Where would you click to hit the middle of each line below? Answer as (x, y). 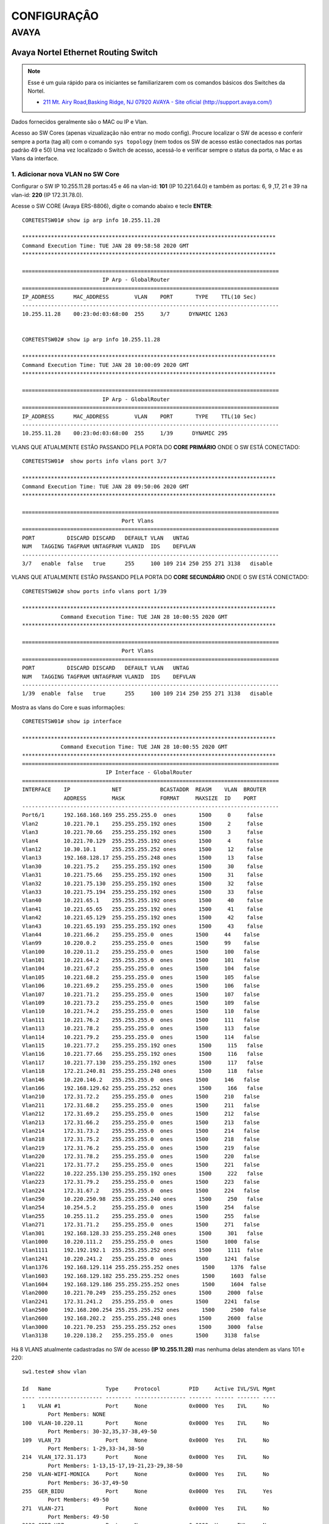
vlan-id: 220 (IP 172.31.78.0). (47, 194)
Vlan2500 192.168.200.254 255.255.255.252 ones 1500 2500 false (144, 1310)
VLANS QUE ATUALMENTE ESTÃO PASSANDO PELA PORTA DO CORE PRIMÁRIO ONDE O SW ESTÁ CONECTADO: (156, 447)
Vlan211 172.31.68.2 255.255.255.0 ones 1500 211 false (141, 1105)
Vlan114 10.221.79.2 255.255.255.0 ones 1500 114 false (141, 1037)
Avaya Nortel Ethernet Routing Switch (85, 52)
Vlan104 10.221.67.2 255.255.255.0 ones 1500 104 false (141, 969)
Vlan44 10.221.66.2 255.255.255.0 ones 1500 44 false (141, 935)
